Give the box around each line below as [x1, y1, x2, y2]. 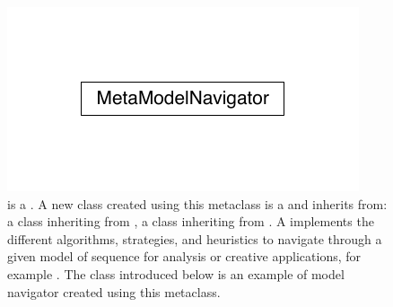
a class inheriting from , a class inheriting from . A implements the [7, 212, 374, 231]
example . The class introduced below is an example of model [7, 264, 345, 283]
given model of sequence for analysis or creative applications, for [7, 247, 362, 266]
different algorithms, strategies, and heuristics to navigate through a [7, 229, 382, 248]
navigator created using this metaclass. [7, 282, 221, 301]
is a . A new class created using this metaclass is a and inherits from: [7, 194, 388, 213]
